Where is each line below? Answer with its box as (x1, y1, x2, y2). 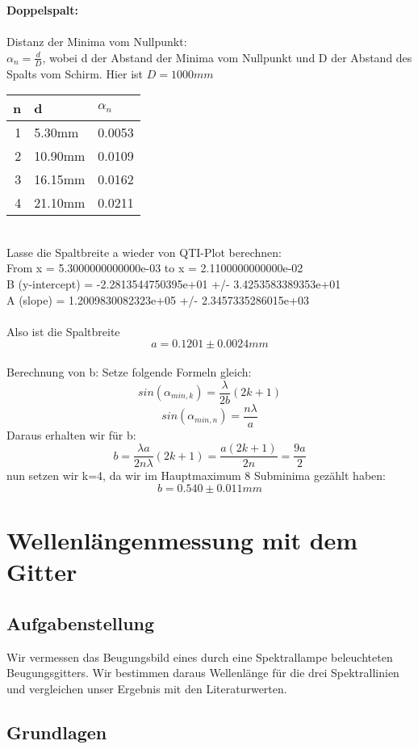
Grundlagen (6, 719, 107, 744)
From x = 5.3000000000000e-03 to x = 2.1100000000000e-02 (6, 259, 303, 276)
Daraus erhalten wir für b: (6, 426, 136, 443)
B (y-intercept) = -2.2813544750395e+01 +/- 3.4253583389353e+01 (6, 275, 341, 292)
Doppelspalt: (6, 2, 78, 18)
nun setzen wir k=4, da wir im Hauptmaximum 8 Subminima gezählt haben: (6, 467, 386, 484)
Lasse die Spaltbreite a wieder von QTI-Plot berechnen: (6, 243, 282, 260)
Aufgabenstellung (6, 610, 155, 635)
